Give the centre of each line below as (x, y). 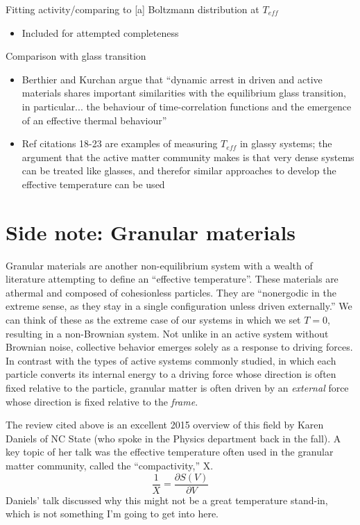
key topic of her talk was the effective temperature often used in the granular (170, 452)
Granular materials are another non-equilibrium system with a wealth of (159, 265)
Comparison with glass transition (76, 56)
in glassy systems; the (286, 143)
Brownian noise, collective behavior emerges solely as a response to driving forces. (179, 347)
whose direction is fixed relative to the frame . (102, 401)
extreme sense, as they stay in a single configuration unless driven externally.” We (179, 306)
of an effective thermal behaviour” (94, 120)
